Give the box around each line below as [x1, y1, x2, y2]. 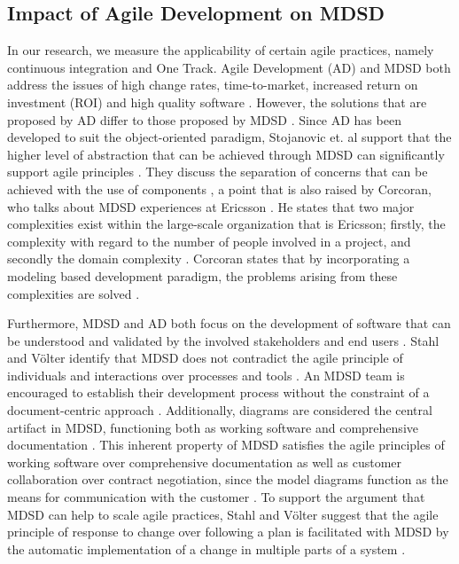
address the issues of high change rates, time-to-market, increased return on [7, 75, 418, 94]
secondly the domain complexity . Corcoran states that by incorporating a [7, 249, 410, 268]
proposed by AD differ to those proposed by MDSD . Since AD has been [7, 110, 401, 129]
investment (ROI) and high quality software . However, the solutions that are [7, 92, 427, 111]
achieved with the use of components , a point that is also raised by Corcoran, [7, 179, 432, 198]
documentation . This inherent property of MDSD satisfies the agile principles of [7, 435, 445, 454]
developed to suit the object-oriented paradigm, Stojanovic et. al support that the [7, 128, 452, 146]
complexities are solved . [7, 284, 140, 302]
